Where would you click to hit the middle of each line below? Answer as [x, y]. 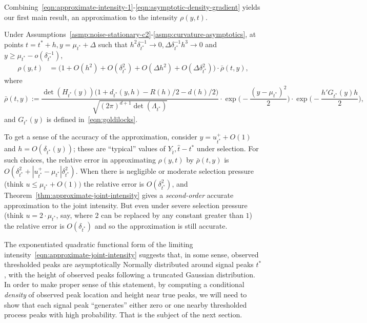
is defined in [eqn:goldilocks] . [92, 119]
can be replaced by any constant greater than [172, 215]
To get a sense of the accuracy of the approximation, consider [101, 137]
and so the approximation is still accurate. [161, 225]
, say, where [74, 215]
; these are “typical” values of [119, 148]
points [14, 44]
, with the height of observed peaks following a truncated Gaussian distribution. [130, 274]
